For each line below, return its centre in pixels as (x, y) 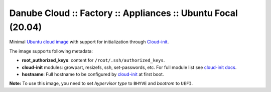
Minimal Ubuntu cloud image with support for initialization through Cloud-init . (89, 42)
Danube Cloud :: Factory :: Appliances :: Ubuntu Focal (123, 13)
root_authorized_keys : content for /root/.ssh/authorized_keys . (93, 60)
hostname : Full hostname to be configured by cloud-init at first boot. (93, 74)
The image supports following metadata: (51, 51)
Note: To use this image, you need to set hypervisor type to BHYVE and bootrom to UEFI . (101, 83)
